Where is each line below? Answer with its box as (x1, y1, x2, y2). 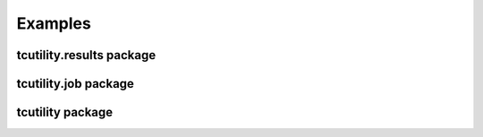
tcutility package (16, 105, 114, 120)
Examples (16, 13, 91, 33)
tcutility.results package (16, 47, 157, 63)
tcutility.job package (16, 76, 134, 91)
